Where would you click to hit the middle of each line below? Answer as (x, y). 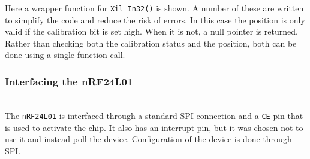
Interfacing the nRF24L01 (69, 81)
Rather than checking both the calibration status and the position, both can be (151, 43)
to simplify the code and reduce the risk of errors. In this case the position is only (155, 19)
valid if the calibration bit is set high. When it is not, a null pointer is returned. (151, 31)
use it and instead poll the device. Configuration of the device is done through (148, 139)
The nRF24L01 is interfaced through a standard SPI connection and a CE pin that (154, 115)
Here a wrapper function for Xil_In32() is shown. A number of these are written (154, 8)
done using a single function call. (65, 55)
